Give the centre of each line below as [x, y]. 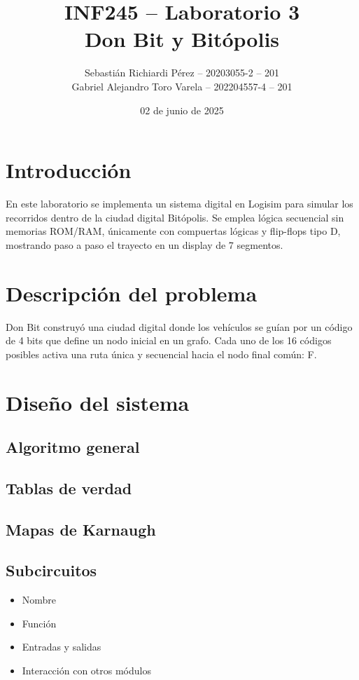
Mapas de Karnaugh [81, 529]
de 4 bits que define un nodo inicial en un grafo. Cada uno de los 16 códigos [169, 340]
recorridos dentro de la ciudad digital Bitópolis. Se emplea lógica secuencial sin [175, 217]
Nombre [39, 600]
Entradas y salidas [62, 647]
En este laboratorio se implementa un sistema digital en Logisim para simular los [179, 204]
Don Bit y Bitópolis [182, 39]
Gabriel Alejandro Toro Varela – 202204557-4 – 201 [182, 86]
